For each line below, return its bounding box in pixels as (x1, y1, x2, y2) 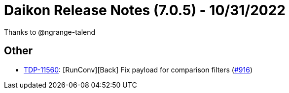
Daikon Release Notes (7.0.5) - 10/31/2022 (4, 2, 286, 19)
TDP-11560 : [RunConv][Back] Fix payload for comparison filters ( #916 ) (24, 65, 253, 74)
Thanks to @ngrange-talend (4, 27, 96, 36)
